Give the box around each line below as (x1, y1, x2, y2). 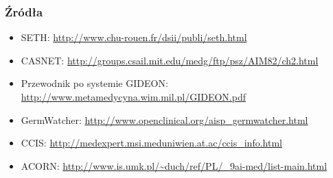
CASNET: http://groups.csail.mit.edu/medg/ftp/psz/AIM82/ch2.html (21, 53, 319, 67)
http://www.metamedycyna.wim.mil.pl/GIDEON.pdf (21, 90, 246, 103)
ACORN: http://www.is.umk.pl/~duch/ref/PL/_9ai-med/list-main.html (21, 158, 328, 173)
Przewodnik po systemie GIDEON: (21, 76, 168, 90)
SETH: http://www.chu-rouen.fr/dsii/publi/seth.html (21, 30, 247, 44)
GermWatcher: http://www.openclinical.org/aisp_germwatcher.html (21, 112, 308, 127)
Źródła (5, 3, 43, 20)
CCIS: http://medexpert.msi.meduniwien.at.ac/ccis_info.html (21, 136, 282, 150)
